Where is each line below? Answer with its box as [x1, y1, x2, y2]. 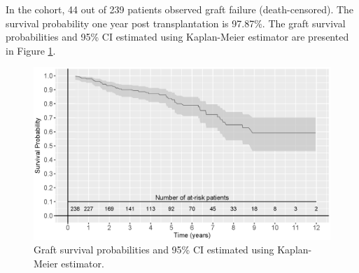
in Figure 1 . [6, 43, 56, 57]
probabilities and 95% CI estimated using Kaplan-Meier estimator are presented [6, 29, 349, 44]
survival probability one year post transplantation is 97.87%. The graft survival [6, 15, 346, 30]
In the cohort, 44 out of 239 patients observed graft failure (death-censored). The [6, 2, 354, 16]
